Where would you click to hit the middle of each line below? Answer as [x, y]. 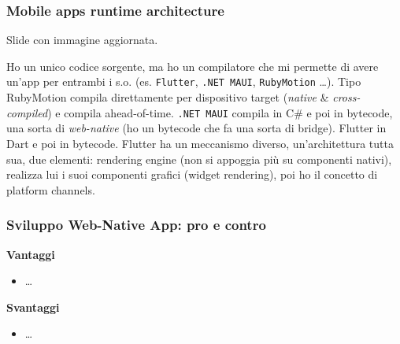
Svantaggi [33, 307]
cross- [346, 97]
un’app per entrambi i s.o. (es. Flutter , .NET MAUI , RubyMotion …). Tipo [184, 81]
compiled [27, 112]
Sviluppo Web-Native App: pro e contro [136, 225]
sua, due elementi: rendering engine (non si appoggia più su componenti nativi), [199, 159]
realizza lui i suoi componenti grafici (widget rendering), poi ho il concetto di [192, 174]
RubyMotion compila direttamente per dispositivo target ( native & [168, 97]
